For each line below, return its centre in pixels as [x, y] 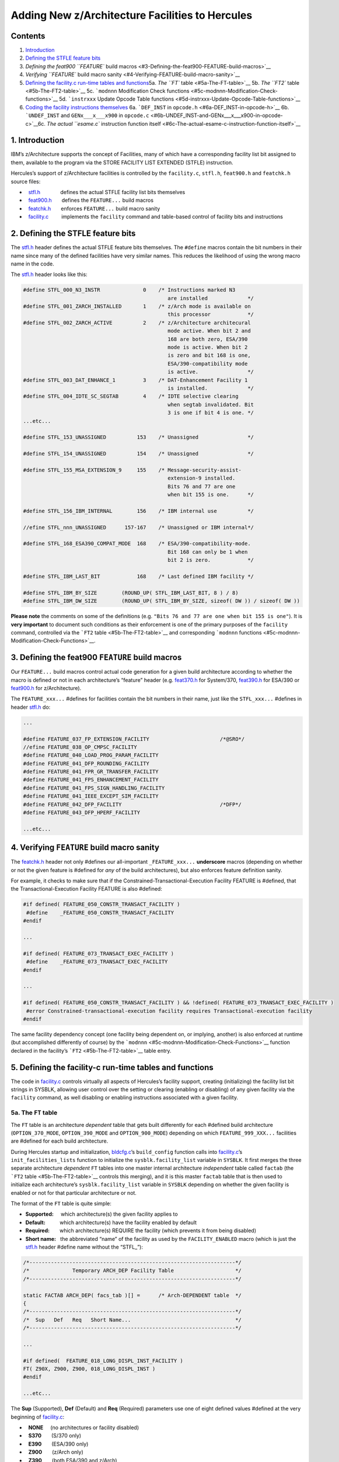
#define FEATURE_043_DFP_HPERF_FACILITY [81, 813]
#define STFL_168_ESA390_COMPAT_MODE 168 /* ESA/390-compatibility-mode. [137, 544]
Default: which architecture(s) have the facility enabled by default [111, 1222]
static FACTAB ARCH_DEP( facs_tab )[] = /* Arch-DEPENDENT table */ [132, 1295]
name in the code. [33, 264]
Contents [28, 36]
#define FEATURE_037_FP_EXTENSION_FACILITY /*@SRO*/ [134, 739]
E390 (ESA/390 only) [58, 1444]
